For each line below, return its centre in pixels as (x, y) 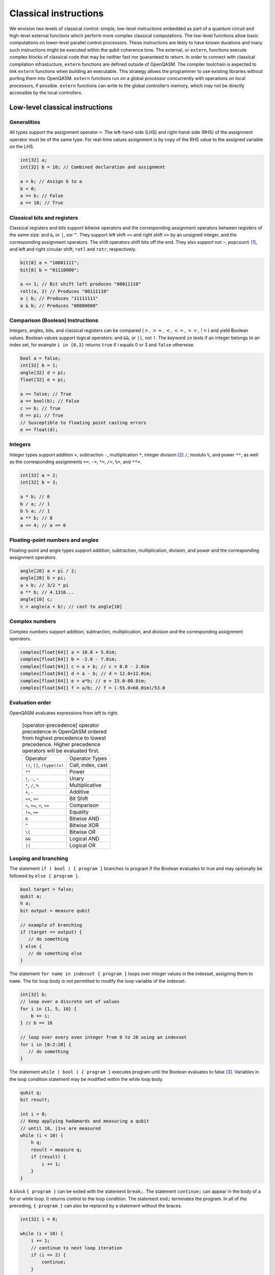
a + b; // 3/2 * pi (44, 585)
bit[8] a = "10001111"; (50, 263)
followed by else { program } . (44, 876)
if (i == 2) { (48, 1255)
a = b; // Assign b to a (51, 182)
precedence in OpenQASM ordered (64, 732)
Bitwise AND (84, 819)
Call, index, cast (89, 765)
